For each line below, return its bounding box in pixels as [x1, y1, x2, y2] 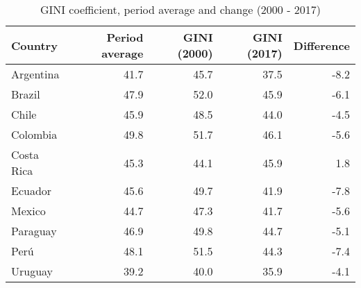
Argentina [11, 66, 60, 82]
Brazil [11, 86, 40, 102]
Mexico [11, 203, 46, 219]
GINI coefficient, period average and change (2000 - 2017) [40, 1, 321, 17]
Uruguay [11, 263, 53, 279]
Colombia [11, 126, 58, 142]
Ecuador [11, 183, 52, 198]
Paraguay [11, 223, 57, 239]
